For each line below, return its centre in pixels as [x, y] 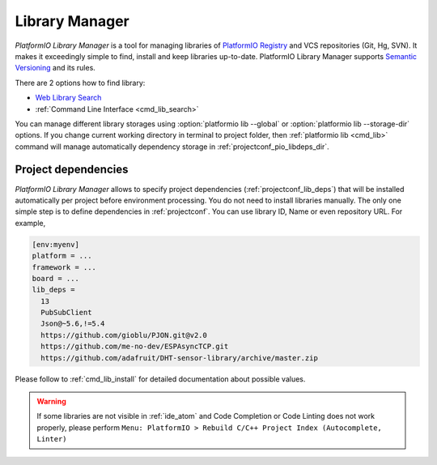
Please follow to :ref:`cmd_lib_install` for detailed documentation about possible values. [160, 379]
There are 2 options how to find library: [80, 83]
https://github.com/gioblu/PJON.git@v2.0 [124, 335]
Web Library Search [68, 98]
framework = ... [64, 267]
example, [30, 223]
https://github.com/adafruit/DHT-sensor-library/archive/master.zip [180, 358]
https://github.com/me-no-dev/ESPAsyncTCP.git [135, 347]
